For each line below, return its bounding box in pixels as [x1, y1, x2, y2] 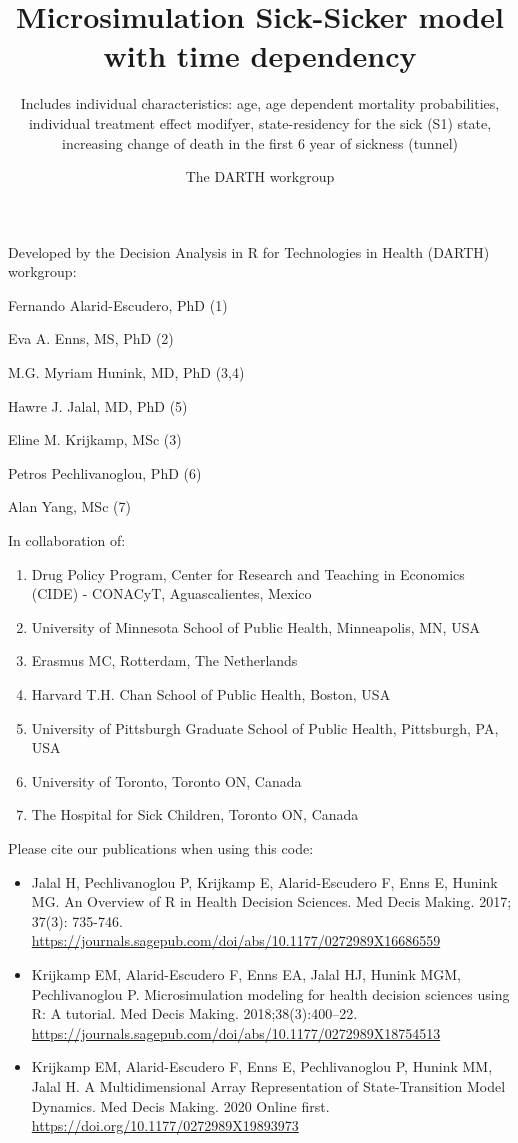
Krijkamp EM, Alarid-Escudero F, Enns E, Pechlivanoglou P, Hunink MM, [31, 1056, 493, 1077]
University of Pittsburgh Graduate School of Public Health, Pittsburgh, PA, [31, 717, 499, 738]
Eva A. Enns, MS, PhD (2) [8, 328, 174, 349]
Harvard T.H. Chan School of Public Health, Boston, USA [31, 684, 391, 704]
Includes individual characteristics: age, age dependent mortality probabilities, [20, 93, 500, 114]
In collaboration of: [8, 530, 126, 551]
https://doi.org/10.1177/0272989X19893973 [31, 1115, 299, 1136]
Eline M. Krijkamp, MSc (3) [8, 429, 182, 450]
